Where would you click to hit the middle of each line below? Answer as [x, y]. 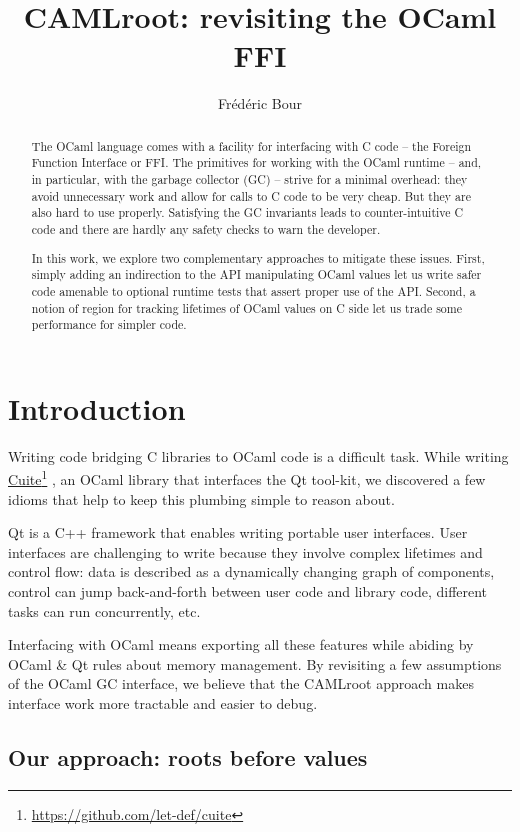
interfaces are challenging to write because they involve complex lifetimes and [245, 551]
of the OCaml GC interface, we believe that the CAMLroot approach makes [241, 683]
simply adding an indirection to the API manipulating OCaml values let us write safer [256, 274]
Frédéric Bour [260, 103]
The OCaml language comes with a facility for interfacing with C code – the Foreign [251, 145]
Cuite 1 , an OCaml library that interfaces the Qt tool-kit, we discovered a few [247, 477]
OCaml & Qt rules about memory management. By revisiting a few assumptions [255, 663]
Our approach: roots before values [188, 756]
